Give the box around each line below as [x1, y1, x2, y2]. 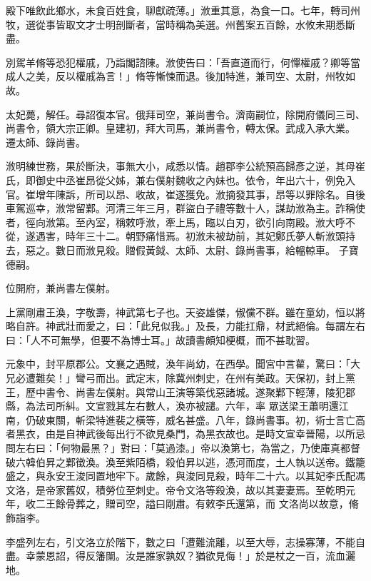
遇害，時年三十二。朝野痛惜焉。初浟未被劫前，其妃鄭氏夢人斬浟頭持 [35, 228, 355, 243]
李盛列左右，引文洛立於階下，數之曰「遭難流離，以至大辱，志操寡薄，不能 [6, 534, 355, 549]
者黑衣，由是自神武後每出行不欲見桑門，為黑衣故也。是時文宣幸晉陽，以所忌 [6, 426, 365, 441]
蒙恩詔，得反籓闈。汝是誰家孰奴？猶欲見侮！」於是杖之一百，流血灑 [35, 548, 355, 563]
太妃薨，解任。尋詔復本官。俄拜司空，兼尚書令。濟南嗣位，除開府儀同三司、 [6, 106, 365, 121]
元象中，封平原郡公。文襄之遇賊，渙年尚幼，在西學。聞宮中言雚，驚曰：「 [6, 356, 350, 371]
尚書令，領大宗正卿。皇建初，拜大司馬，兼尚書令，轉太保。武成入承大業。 [6, 121, 355, 136]
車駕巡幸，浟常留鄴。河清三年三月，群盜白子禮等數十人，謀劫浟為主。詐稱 [6, 201, 355, 216]
